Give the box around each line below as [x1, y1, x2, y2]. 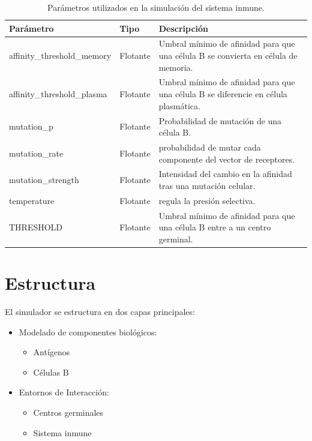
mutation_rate [9, 146, 64, 159]
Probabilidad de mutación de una [158, 114, 282, 127]
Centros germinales [33, 406, 104, 419]
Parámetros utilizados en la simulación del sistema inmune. [47, 1, 265, 13]
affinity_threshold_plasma [9, 88, 107, 100]
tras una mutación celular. [158, 179, 256, 191]
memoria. [158, 61, 193, 73]
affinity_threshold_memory [9, 49, 112, 62]
